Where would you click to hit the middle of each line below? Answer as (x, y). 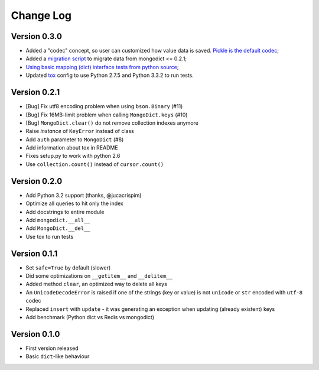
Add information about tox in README (72, 148)
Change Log (41, 15)
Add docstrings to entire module (65, 212)
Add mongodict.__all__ (58, 220)
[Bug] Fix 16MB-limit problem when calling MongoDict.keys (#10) (107, 115)
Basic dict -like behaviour (58, 356)
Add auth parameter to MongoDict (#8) (75, 139)
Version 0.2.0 (37, 181)
